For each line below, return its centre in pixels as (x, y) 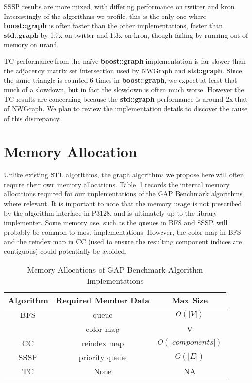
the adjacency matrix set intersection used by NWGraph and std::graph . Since (123, 70)
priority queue (103, 357)
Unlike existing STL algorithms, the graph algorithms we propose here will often (124, 175)
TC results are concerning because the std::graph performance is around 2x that (126, 99)
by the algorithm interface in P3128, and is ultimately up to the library (110, 213)
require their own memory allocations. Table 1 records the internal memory (117, 184)
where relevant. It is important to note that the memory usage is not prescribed (123, 203)
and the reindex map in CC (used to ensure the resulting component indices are (123, 241)
